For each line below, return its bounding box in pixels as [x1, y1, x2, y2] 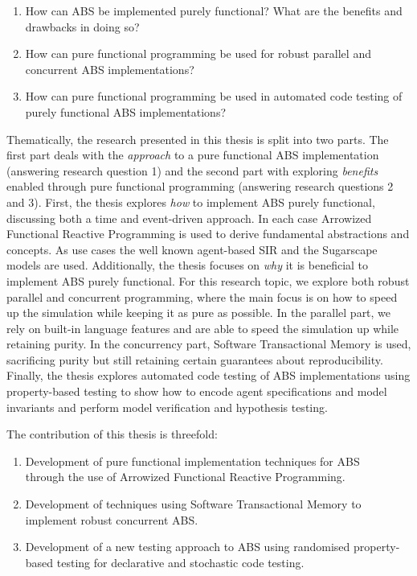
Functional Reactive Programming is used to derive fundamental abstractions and [6, 225, 410, 242]
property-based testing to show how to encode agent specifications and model [6, 383, 387, 400]
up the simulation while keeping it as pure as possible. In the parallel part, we [6, 304, 391, 321]
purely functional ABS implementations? [25, 103, 227, 120]
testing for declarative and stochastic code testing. [56, 553, 305, 570]
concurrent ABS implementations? [25, 60, 194, 77]
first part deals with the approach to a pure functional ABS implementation [6, 146, 379, 163]
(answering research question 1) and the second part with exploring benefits [6, 162, 378, 179]
